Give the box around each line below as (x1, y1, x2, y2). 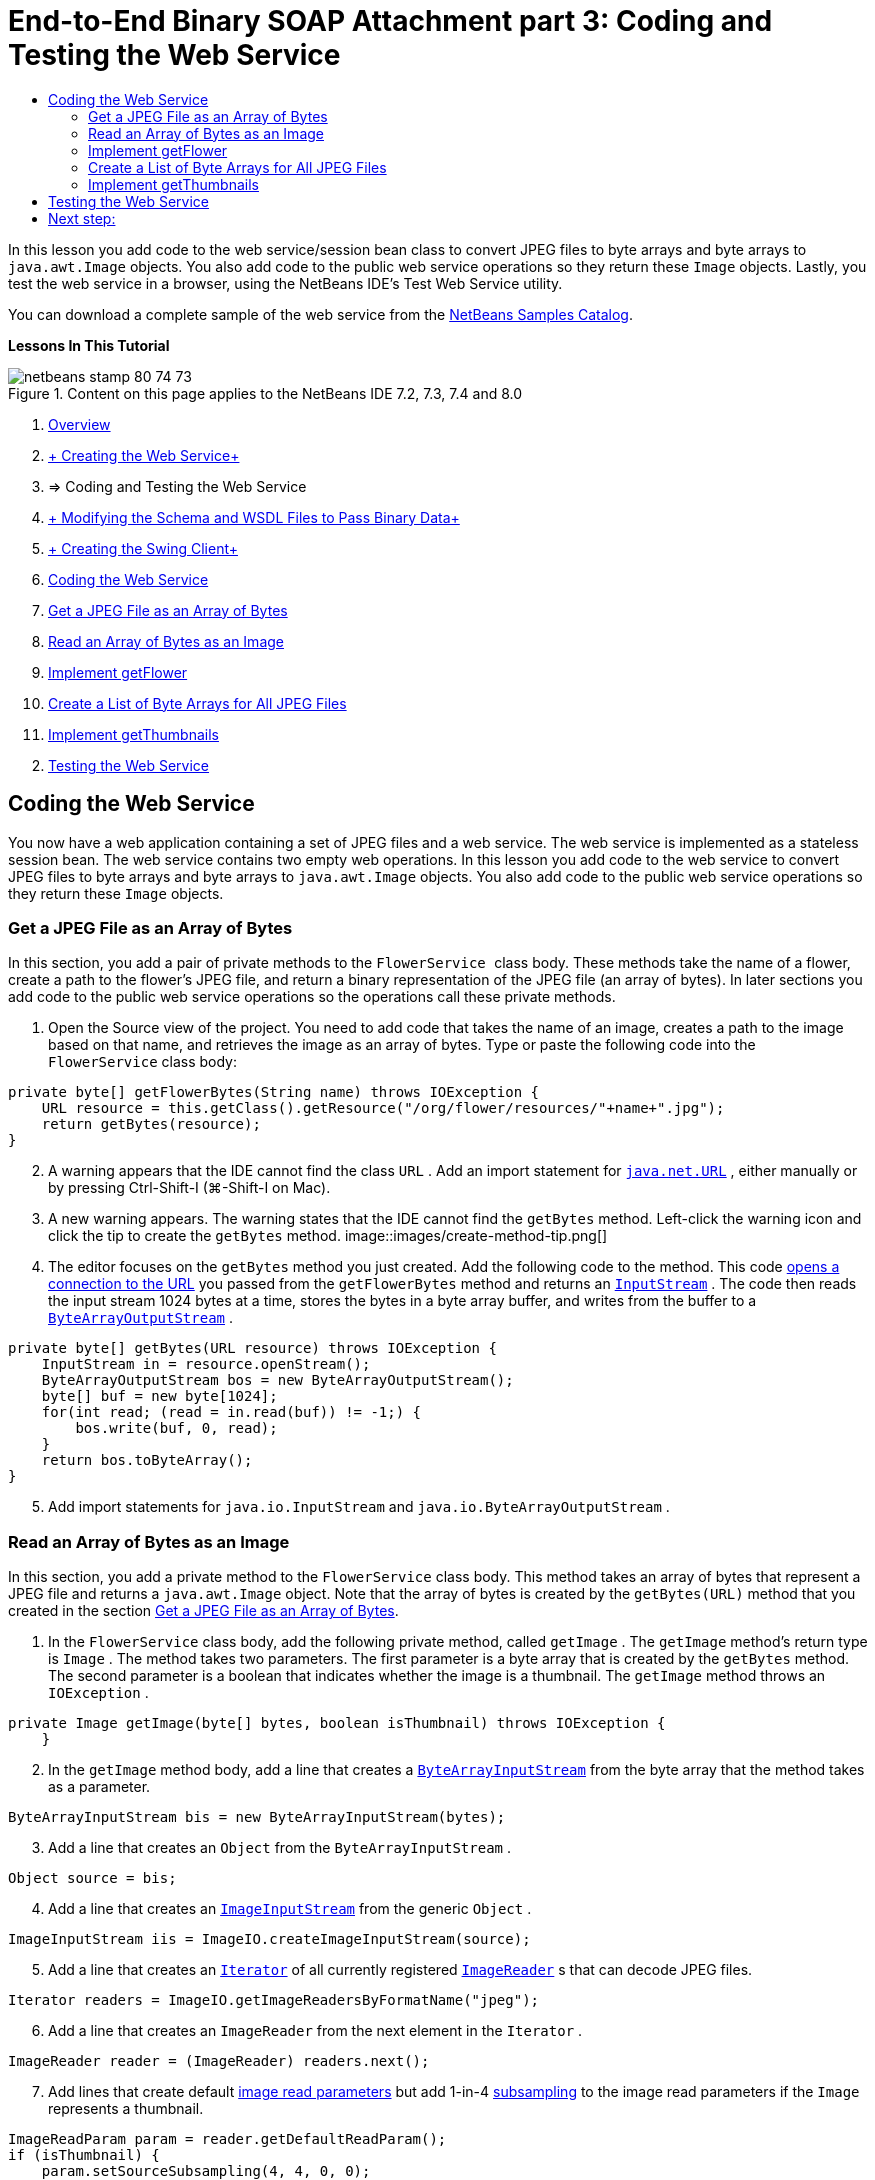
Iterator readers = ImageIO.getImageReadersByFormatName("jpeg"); (8, 1992, 540, 2009)
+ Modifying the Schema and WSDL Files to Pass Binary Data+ (48, 508, 460, 526)
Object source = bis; (8, 1870, 177, 1887)
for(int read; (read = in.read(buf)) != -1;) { (41, 1404, 422, 1421)
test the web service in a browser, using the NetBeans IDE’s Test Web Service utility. (8, 274, 563, 292)
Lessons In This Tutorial (8, 336, 170, 354)
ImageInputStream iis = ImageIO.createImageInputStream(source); (8, 1931, 531, 1948)
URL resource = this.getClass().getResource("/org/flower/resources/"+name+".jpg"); (41, 1100, 725, 1117)
